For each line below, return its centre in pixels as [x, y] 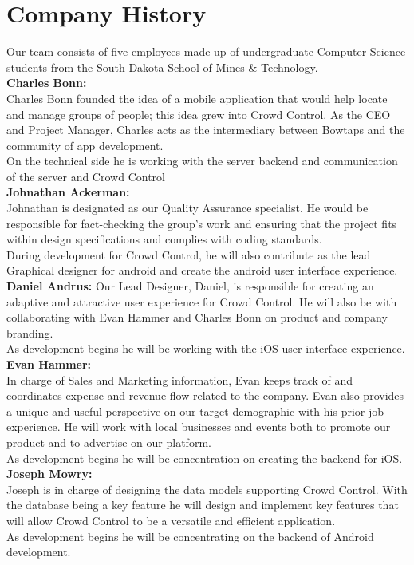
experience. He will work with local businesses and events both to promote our [199, 427]
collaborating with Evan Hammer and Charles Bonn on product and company [197, 317]
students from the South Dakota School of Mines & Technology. [162, 67]
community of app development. [85, 145]
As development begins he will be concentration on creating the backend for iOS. [205, 458]
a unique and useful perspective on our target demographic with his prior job [195, 411]
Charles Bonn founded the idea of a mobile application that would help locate [197, 98]
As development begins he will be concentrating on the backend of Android [190, 536]
